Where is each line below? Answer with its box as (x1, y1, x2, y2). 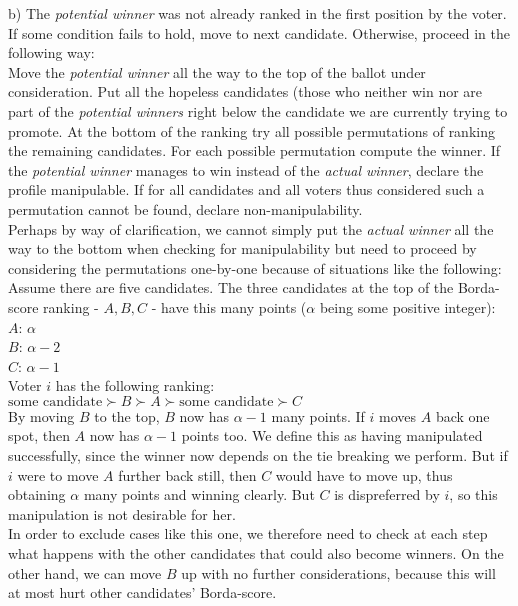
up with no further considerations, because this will (181, 562, 496, 583)
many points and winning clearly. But (83, 484, 315, 505)
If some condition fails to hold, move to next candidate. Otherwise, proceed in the (8, 22, 510, 43)
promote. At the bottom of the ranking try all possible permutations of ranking (8, 120, 495, 141)
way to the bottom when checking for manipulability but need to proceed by (8, 238, 477, 259)
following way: (8, 42, 95, 63)
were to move (17, 464, 99, 485)
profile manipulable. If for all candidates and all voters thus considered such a (8, 179, 485, 200)
